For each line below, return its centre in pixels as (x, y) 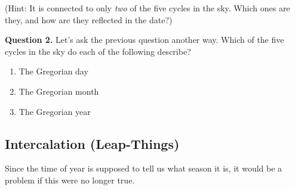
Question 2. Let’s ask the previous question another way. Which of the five (145, 40)
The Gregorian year (55, 111)
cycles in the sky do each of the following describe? (98, 51)
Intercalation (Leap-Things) (92, 143)
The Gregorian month (59, 91)
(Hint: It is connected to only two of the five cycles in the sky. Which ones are (147, 8)
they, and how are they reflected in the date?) (89, 19)
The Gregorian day (53, 71)
